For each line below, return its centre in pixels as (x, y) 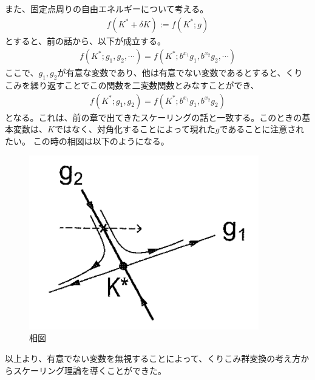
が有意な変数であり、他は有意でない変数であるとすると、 (171, 73)
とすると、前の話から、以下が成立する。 (86, 40)
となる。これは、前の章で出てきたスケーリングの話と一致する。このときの (154, 117)
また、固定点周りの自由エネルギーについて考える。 (107, 8)
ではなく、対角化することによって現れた (135, 129)
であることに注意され (262, 129)
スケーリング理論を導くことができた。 (90, 370)
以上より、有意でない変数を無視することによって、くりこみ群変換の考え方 (153, 358)
